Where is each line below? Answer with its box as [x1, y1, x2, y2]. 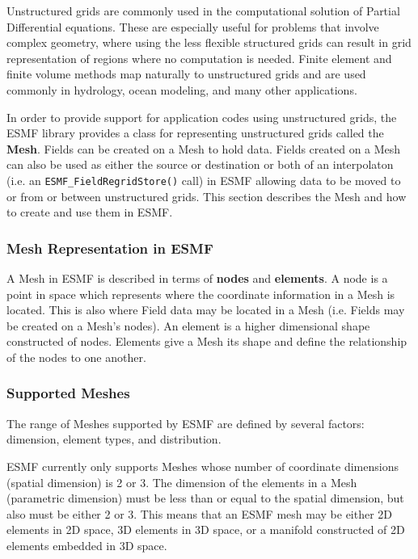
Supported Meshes [6, 383, 130, 403]
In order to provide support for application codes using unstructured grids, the [6, 108, 397, 125]
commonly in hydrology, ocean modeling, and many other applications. [6, 81, 357, 98]
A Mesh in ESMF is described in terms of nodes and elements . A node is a [6, 270, 388, 286]
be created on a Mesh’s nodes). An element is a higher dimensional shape [6, 317, 370, 334]
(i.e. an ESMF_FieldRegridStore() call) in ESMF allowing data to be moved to [6, 171, 401, 188]
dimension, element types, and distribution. [6, 431, 222, 448]
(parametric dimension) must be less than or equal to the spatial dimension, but [6, 490, 404, 506]
